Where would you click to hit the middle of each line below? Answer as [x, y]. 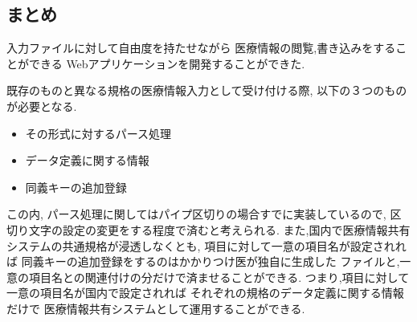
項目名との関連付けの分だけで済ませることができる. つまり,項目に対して [219, 277]
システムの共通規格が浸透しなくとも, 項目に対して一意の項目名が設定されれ [206, 245]
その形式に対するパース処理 [98, 133]
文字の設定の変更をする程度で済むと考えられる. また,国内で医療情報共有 [219, 229]
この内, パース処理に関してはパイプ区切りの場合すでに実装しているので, [196, 214]
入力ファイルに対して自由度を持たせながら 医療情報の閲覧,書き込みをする [201, 48]
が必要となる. [42, 106]
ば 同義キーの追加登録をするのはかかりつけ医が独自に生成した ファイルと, [203, 261]
